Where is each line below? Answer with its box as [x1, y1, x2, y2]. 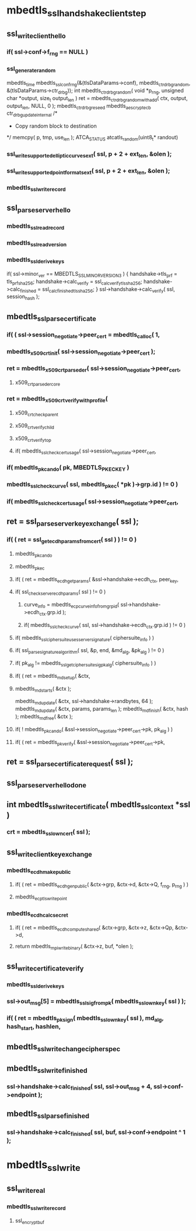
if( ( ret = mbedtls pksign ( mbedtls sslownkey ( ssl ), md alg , [6, 1014, 164, 1023]
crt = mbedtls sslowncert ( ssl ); [6, 828, 91, 837]
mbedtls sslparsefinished [6, 1109, 90, 1120]
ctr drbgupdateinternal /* [6, 109, 58, 118]
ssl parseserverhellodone [6, 778, 87, 790]
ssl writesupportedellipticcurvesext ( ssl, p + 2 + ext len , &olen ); [6, 150, 172, 159]
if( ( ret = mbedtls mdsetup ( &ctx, [15, 672, 90, 681]
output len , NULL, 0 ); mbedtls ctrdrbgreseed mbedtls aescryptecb [6, 102, 151, 111]
